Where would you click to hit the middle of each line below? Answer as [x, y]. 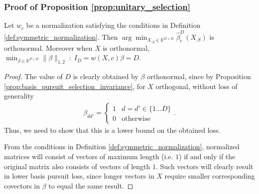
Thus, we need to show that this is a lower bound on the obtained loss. [112, 130]
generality [19, 96]
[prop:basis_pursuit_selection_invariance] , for [75, 86]
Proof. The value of [33, 76]
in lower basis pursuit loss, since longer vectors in [79, 176]
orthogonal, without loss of [196, 86]
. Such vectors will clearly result [205, 166]
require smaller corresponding [210, 176]
